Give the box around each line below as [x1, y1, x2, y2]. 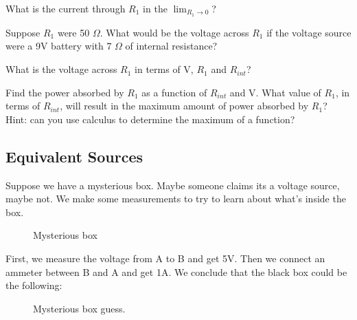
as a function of [141, 85, 207, 99]
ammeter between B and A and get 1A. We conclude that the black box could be [5, 264, 347, 279]
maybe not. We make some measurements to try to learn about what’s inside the [5, 191, 346, 206]
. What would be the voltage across [100, 25, 249, 39]
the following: [5, 278, 62, 292]
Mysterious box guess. [33, 301, 126, 315]
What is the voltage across [5, 62, 117, 76]
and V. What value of [229, 85, 321, 99]
